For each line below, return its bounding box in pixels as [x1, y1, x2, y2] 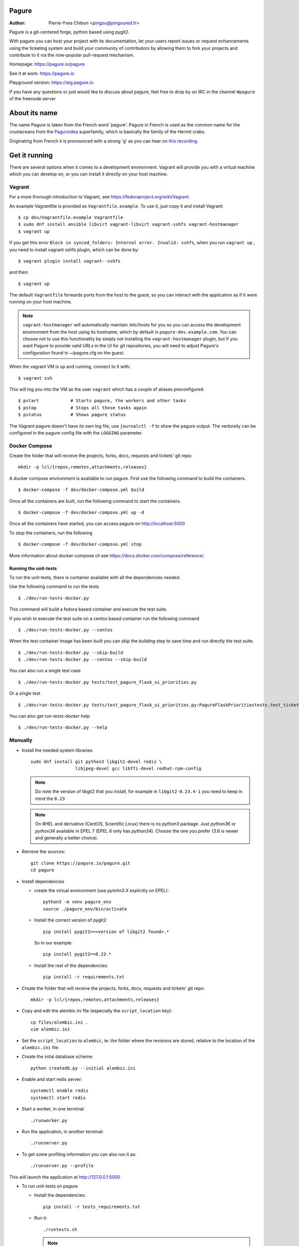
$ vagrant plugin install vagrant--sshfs [18, 258, 121, 264]
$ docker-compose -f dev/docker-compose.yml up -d [18, 510, 145, 515]
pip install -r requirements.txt [43, 974, 125, 980]
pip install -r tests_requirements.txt [43, 1204, 141, 1210]
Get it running [9, 151, 53, 159]
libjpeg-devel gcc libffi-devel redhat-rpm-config [75, 766, 201, 772]
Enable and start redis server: [21, 1077, 82, 1083]
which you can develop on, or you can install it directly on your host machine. [9, 171, 168, 177]
